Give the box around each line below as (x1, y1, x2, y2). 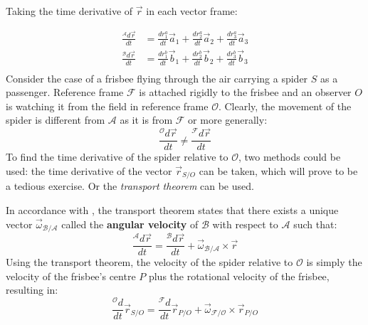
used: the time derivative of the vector (6, 163, 172, 178)
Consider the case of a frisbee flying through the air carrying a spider (6, 70, 308, 85)
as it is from (120, 112, 173, 127)
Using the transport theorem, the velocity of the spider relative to (6, 255, 293, 270)
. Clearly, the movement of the (218, 98, 352, 113)
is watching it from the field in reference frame (6, 98, 209, 113)
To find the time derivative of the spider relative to (6, 149, 228, 164)
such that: (293, 216, 337, 231)
